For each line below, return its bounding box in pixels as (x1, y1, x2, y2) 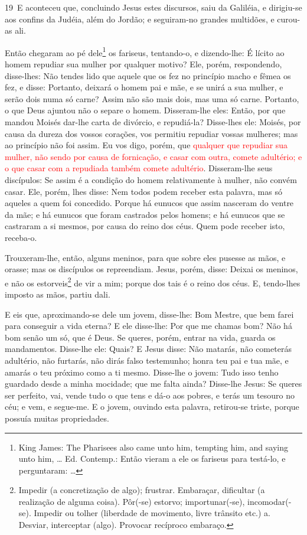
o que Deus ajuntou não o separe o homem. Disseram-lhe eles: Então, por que (5, 104, 286, 116)
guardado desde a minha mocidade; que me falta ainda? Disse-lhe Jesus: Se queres (5, 377, 302, 390)
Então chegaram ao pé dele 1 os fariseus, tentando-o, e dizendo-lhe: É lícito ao (5, 44, 285, 58)
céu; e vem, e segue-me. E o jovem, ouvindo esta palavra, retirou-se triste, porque (5, 400, 299, 413)
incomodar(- (247, 495, 292, 507)
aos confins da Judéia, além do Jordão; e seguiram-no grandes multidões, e (5, 12, 275, 25)
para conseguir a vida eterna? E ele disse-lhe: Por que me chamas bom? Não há (5, 319, 292, 332)
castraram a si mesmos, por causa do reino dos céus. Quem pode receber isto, (5, 220, 285, 232)
